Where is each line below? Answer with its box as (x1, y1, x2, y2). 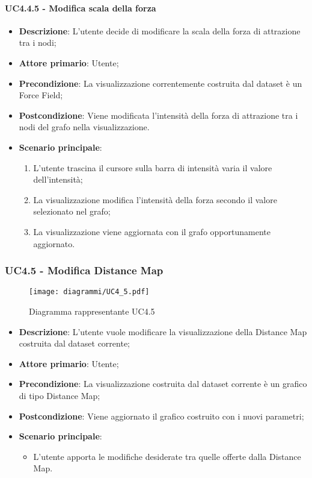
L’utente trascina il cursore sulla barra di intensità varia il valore (33, 161, 272, 174)
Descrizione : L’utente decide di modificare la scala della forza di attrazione (19, 24, 301, 37)
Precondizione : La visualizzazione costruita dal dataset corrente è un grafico (19, 377, 307, 390)
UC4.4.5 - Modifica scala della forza (5, 1, 156, 14)
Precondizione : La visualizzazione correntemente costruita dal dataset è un (19, 77, 302, 89)
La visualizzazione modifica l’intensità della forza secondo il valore (33, 193, 277, 206)
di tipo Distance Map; (19, 389, 100, 401)
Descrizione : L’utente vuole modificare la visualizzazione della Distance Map (19, 325, 307, 338)
